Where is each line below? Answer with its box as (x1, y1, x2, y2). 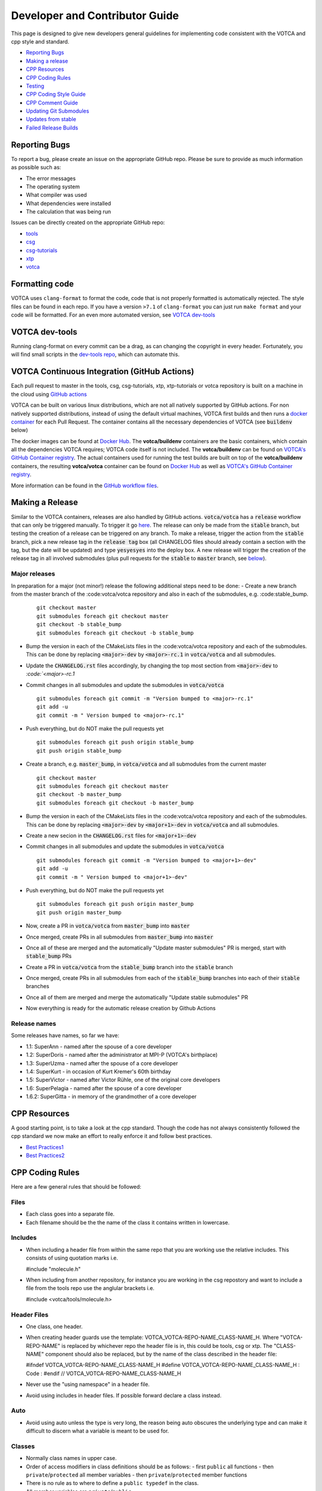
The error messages (26, 175, 76, 182)
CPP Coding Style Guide (26, 91, 86, 98)
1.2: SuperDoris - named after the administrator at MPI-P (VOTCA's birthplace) (26, 1051, 218, 1059)
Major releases (11, 570, 55, 578)
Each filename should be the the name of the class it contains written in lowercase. (26, 1218, 230, 1226)
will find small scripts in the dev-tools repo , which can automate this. (11, 351, 180, 358)
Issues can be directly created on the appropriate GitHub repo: (11, 219, 165, 226)
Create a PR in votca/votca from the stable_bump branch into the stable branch (26, 963, 233, 970)
